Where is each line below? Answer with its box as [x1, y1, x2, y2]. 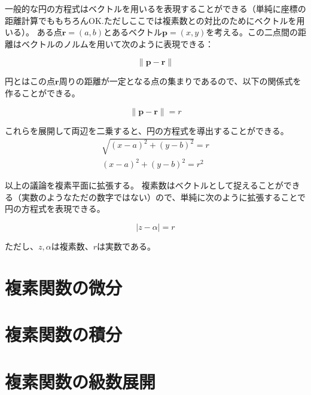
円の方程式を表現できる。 [5, 202, 105, 215]
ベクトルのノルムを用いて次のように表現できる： [21, 37, 214, 50]
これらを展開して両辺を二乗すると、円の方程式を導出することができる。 [5, 124, 289, 136]
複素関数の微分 [5, 275, 123, 299]
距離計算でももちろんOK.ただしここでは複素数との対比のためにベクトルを [5, 14, 297, 26]
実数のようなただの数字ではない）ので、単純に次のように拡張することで [21, 190, 306, 203]
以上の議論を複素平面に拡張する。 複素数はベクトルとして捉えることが [5, 179, 283, 192]
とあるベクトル [103, 26, 163, 38]
